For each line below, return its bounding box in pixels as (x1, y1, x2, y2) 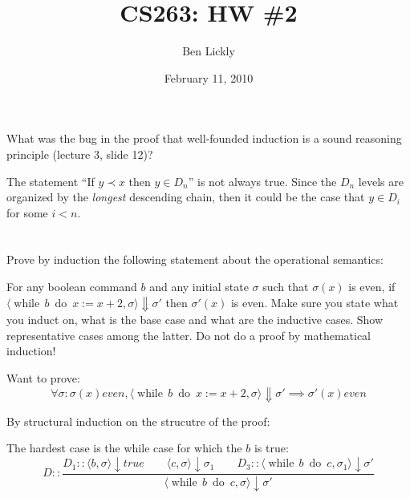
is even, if (348, 278, 396, 295)
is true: (254, 439, 289, 456)
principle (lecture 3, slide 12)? (6, 145, 153, 162)
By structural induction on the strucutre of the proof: (6, 412, 270, 429)
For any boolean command (6, 278, 137, 295)
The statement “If (6, 172, 95, 189)
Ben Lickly (182, 43, 235, 59)
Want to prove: (6, 369, 80, 386)
